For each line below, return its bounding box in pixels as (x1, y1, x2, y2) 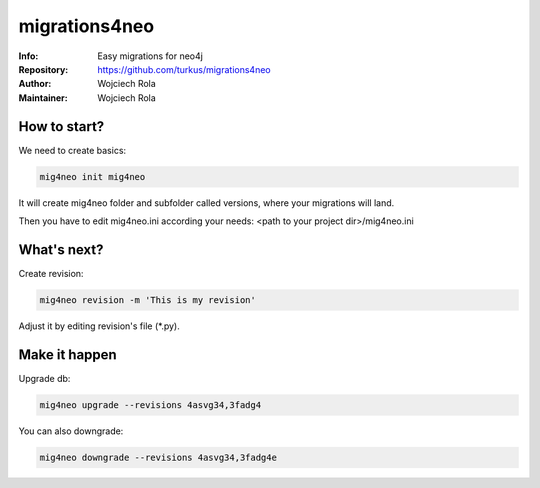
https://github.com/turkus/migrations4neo (97, 63, 271, 75)
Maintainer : (18, 91, 69, 104)
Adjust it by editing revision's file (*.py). (18, 320, 180, 332)
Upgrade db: (18, 372, 71, 384)
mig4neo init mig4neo (39, 171, 146, 182)
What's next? (18, 241, 104, 258)
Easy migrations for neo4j (97, 50, 204, 62)
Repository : (18, 63, 69, 75)
